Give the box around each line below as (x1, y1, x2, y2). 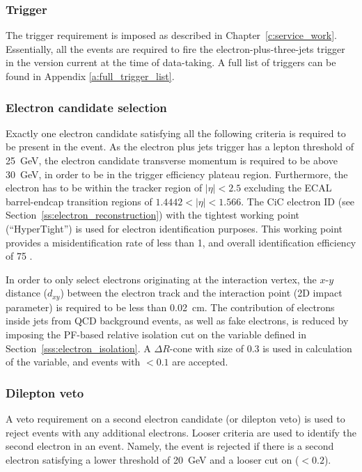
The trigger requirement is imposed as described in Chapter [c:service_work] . (6, 28, 337, 42)
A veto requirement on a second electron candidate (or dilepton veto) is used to (6, 411, 345, 425)
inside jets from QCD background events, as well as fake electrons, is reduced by (6, 313, 349, 328)
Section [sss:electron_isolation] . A (6, 340, 151, 355)
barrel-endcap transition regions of (6, 194, 152, 208)
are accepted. (172, 354, 228, 369)
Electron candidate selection (6, 98, 167, 116)
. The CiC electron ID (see (241, 194, 355, 208)
